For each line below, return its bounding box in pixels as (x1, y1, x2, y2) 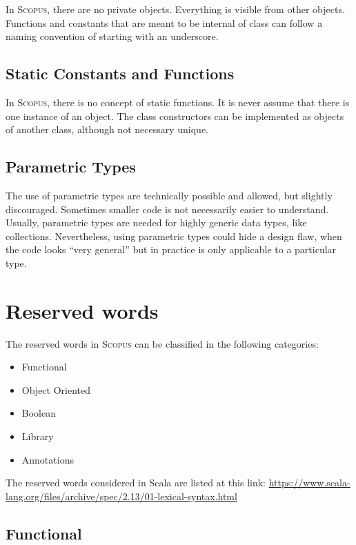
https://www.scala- (268, 475, 350, 490)
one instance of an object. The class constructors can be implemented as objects (6, 108, 344, 123)
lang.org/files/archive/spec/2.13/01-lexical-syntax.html (6, 488, 237, 503)
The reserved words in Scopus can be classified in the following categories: (6, 336, 319, 350)
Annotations (21, 452, 74, 466)
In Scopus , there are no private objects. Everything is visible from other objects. (6, 2, 345, 16)
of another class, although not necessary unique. (6, 122, 209, 137)
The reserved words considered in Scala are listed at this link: (6, 475, 266, 490)
